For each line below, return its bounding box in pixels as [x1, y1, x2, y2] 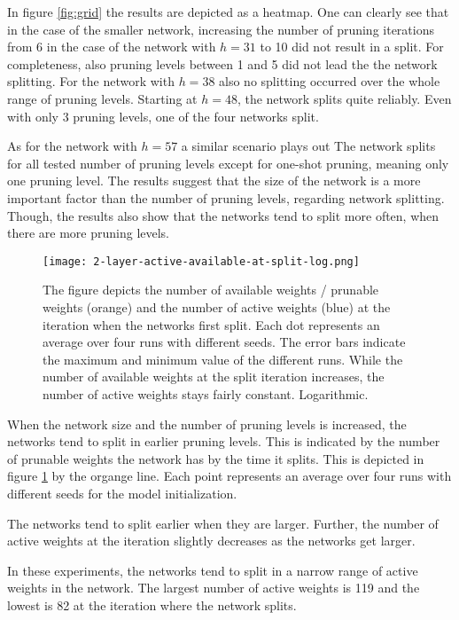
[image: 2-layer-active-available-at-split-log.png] [43, 255, 360, 268]
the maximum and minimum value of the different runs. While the [43, 349, 403, 368]
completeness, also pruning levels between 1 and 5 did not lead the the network [7, 54, 438, 73]
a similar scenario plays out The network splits [181, 137, 436, 155]
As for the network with [7, 137, 137, 155]
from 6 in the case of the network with [7, 37, 216, 56]
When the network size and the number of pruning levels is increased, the [7, 414, 407, 433]
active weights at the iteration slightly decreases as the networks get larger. [7, 531, 416, 550]
